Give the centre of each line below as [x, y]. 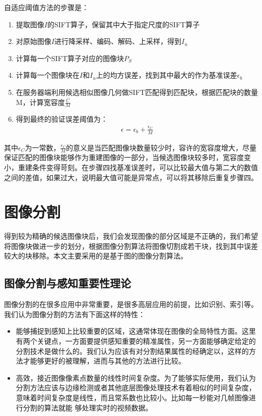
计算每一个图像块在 [48, 75]
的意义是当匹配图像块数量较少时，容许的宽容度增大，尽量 [161, 147]
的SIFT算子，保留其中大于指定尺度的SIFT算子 [123, 24]
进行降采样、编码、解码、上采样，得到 [118, 41]
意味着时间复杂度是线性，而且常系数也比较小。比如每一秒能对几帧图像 [132, 398]
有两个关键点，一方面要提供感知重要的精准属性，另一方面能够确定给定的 [136, 341]
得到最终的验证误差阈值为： [62, 119]
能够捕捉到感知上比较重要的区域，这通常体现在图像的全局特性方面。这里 [136, 331]
